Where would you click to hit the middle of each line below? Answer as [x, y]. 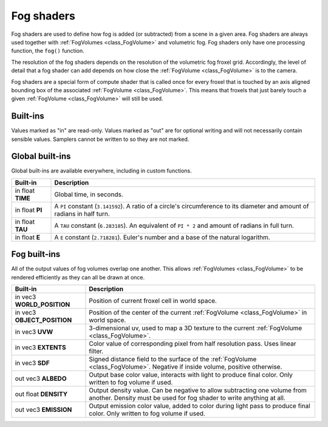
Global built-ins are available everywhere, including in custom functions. [101, 171]
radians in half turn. [82, 214]
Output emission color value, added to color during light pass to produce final [200, 406]
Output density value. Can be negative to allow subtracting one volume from [198, 391]
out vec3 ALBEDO [41, 378]
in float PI [29, 210]
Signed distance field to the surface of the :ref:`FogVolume [173, 360]
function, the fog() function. [48, 51]
